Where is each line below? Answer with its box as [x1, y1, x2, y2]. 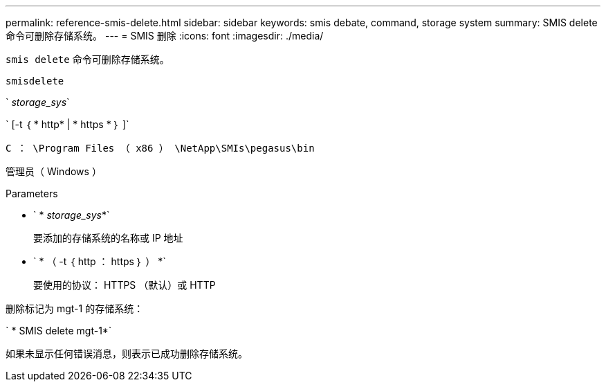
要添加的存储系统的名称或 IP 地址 [33, 232, 183, 244]
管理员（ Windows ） [6, 165, 102, 177]
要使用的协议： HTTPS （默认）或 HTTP [33, 279, 216, 291]
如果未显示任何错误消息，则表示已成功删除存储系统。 [6, 348, 248, 359]
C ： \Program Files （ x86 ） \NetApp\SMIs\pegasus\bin [6, 143, 315, 154]
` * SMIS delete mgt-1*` [6, 325, 112, 336]
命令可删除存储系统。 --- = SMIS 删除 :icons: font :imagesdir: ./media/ [6, 30, 324, 42]
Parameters [6, 188, 58, 199]
